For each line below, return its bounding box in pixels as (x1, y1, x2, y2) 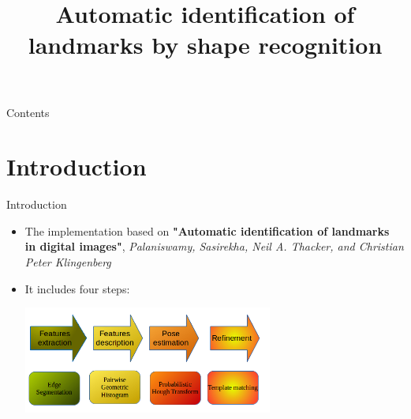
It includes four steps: (24, 280, 130, 296)
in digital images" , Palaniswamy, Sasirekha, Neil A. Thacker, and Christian (24, 238, 404, 255)
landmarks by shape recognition (28, 28, 383, 61)
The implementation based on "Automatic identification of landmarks (24, 222, 390, 239)
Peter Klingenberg (24, 254, 111, 270)
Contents (6, 104, 50, 120)
